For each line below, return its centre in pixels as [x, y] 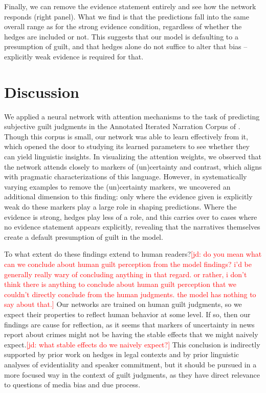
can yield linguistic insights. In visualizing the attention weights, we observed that [133, 157]
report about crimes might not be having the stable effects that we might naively [131, 334]
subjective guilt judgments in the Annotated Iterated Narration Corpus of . [122, 126]
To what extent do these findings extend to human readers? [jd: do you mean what [133, 254]
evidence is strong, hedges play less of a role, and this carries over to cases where [131, 216]
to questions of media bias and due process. [72, 385]
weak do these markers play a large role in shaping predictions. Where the [120, 207]
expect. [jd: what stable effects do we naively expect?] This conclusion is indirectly [132, 344]
